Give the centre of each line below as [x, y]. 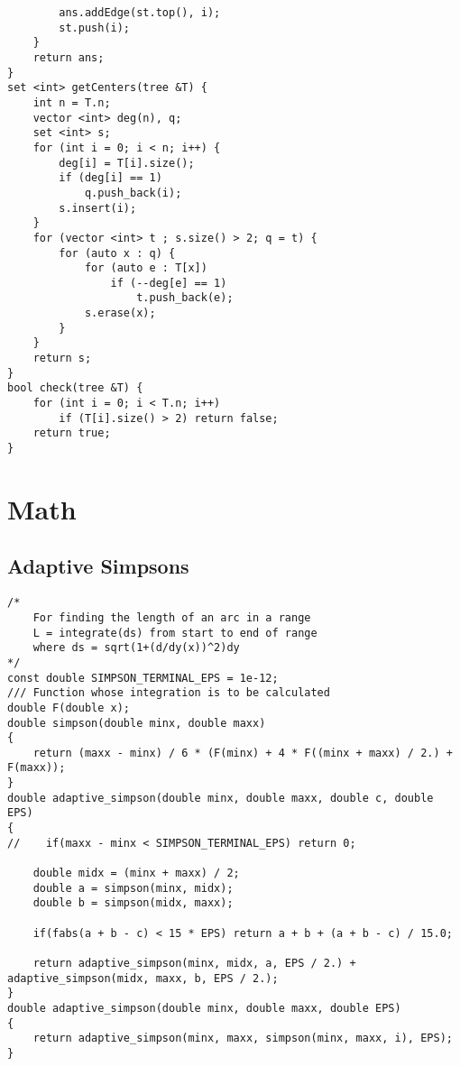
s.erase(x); [120, 313]
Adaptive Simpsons [98, 566]
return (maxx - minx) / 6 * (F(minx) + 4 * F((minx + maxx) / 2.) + [243, 753]
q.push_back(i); [133, 193]
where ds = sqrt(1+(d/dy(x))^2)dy [136, 648]
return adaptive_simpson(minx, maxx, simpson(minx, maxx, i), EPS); [243, 1038]
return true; [72, 433]
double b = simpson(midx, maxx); [133, 903]
